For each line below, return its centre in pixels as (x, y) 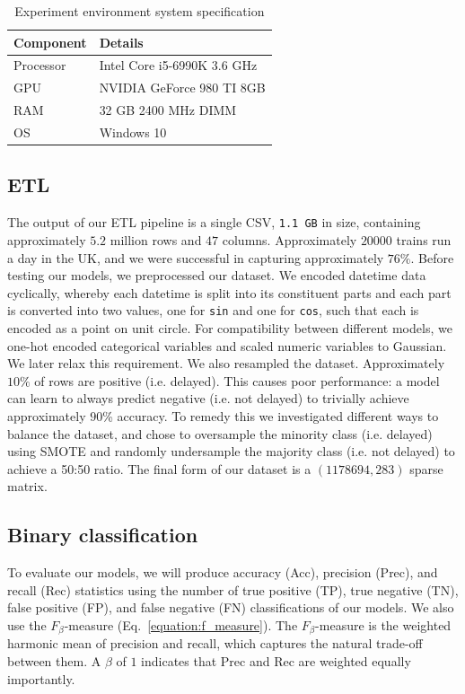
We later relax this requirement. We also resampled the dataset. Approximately (226, 363)
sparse (426, 468)
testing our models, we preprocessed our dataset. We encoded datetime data (217, 275)
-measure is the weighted (383, 624)
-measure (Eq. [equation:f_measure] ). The (181, 624)
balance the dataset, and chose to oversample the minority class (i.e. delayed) (220, 433)
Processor (40, 65)
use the (27, 624)
